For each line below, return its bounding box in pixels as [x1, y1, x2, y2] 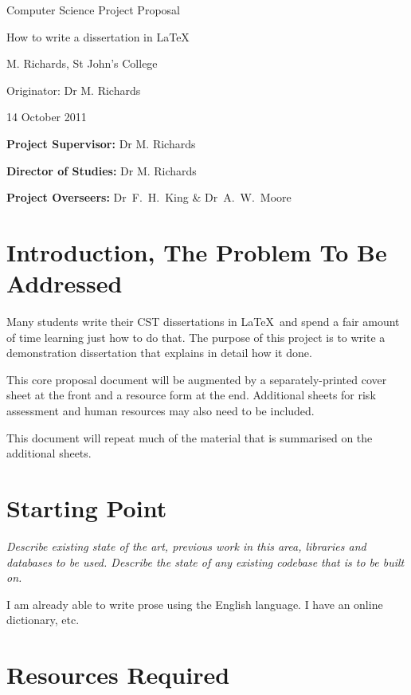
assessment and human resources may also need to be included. [6, 402, 315, 419]
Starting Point [6, 492, 167, 524]
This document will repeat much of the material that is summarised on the [6, 429, 373, 446]
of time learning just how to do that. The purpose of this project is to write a [6, 328, 386, 345]
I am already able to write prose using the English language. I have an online [6, 595, 383, 612]
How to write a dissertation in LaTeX [6, 28, 190, 45]
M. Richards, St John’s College [6, 55, 158, 72]
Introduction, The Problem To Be [6, 235, 387, 268]
